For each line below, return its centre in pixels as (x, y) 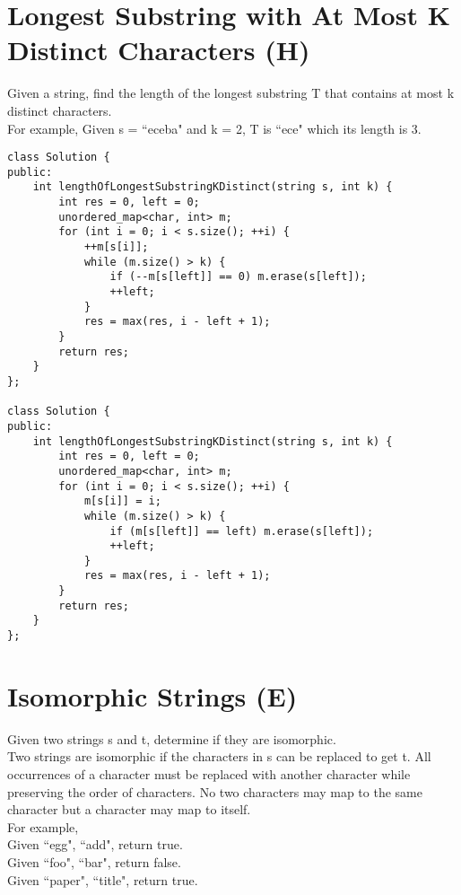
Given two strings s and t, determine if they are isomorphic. (172, 738)
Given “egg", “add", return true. (95, 844)
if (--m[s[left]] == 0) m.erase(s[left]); (238, 277)
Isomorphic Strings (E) (152, 695)
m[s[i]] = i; (122, 501)
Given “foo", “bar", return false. (94, 862)
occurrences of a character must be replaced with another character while (209, 774)
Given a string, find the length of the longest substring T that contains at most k (231, 93)
